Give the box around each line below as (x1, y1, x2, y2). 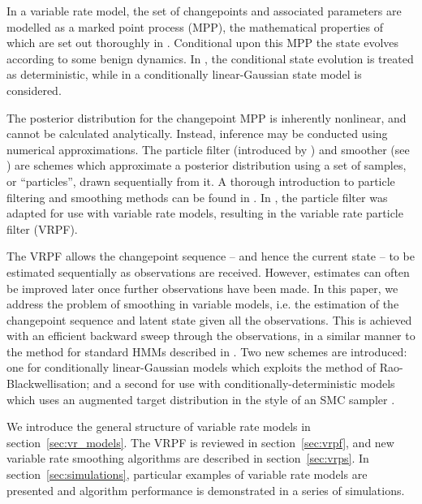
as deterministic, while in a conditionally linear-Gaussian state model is (6, 66, 362, 83)
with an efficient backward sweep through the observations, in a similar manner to (6, 327, 416, 344)
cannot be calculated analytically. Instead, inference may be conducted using (6, 125, 388, 142)
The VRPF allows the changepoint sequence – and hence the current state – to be (6, 248, 415, 265)
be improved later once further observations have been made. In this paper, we (6, 279, 398, 296)
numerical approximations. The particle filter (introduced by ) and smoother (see (6, 140, 410, 157)
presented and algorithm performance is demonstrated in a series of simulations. (6, 481, 405, 498)
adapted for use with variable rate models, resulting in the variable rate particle (6, 205, 403, 222)
